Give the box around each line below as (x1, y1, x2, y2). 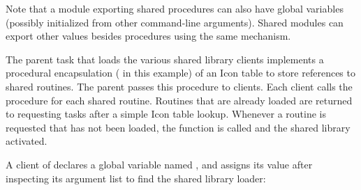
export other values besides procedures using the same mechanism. (6, 29, 291, 43)
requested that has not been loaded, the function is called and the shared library (6, 120, 351, 134)
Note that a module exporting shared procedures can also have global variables (6, 1, 344, 15)
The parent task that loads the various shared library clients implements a (6, 52, 324, 66)
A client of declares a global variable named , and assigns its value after (6, 157, 313, 171)
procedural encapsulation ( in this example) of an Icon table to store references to (6, 65, 355, 80)
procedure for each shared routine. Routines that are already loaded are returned (6, 93, 353, 107)
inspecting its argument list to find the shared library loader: (6, 171, 266, 185)
